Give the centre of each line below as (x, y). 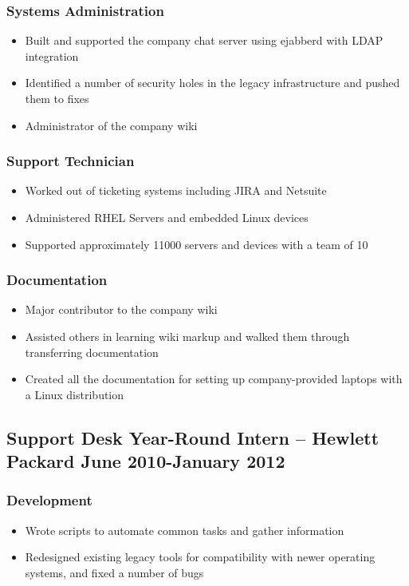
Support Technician (71, 161)
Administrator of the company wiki (111, 125)
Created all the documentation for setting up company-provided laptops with (214, 379)
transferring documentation (92, 352)
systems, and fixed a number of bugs (114, 572)
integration (52, 55)
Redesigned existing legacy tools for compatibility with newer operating (200, 557)
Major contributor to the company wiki (121, 309)
